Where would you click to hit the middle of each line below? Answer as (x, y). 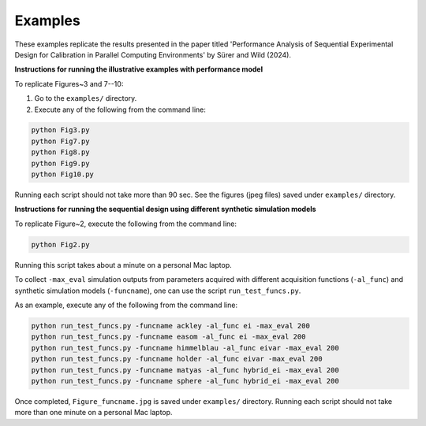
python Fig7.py (60, 141)
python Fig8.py (60, 152)
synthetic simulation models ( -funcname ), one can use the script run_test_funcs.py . (158, 291)
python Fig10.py (63, 174)
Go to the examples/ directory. (86, 98)
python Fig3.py (60, 130)
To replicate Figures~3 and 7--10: (69, 83)
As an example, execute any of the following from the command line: (126, 305)
